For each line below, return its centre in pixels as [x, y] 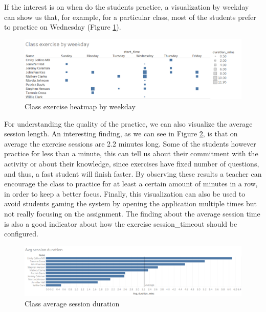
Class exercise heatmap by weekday [80, 106]
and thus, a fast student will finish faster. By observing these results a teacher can [133, 173]
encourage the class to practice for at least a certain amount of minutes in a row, [131, 184]
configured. [21, 234]
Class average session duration [72, 303]
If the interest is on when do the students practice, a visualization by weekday [127, 7]
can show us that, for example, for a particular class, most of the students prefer [130, 17]
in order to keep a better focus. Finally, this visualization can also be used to [125, 193]
